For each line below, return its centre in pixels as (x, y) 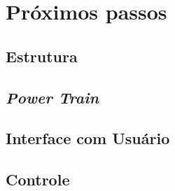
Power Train (52, 97)
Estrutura (42, 56)
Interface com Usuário (88, 138)
